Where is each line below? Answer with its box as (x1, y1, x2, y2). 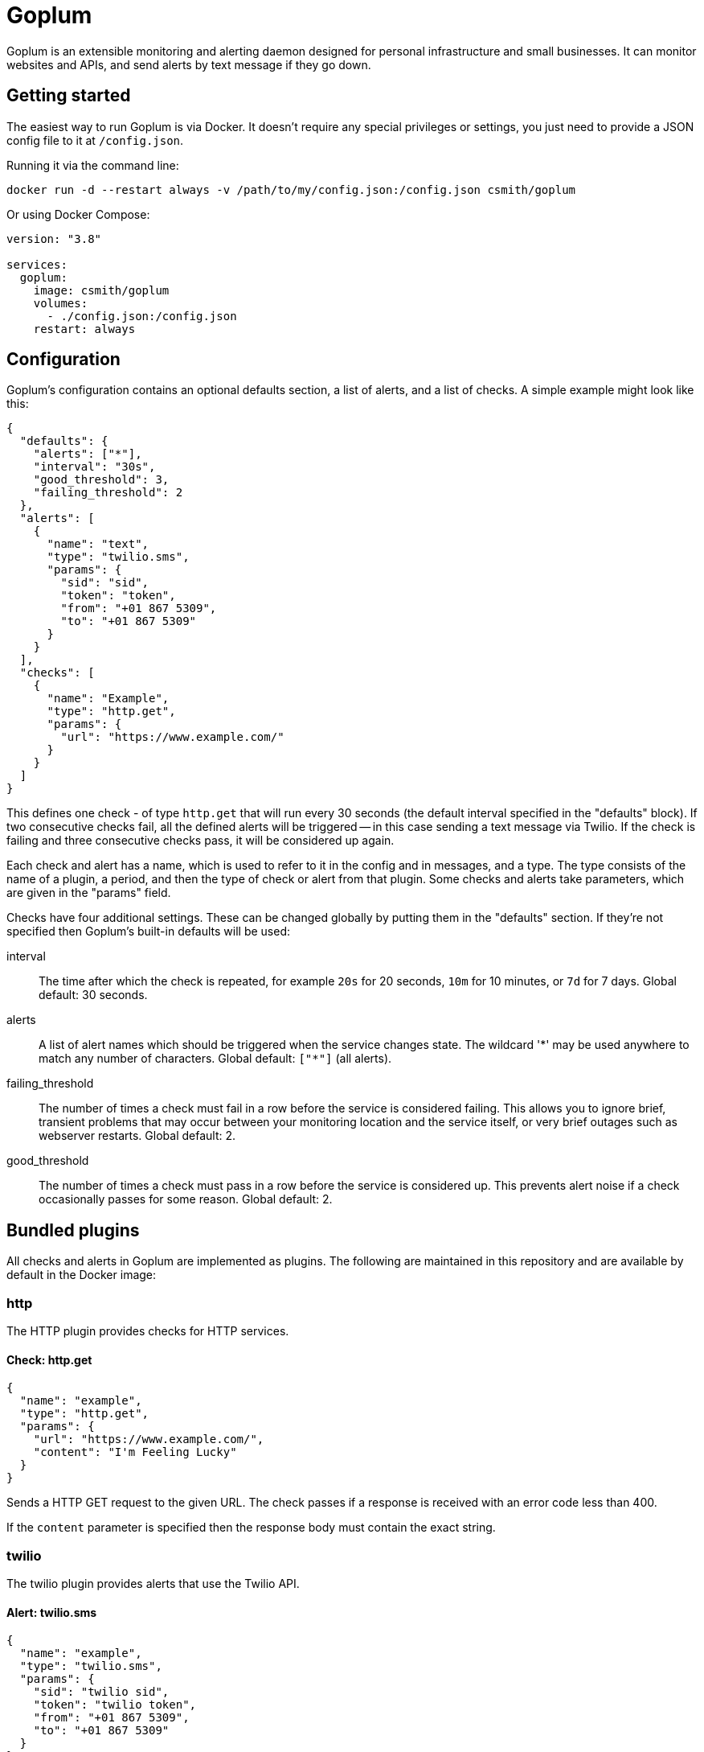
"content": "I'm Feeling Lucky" (33, 1446, 237, 1459)
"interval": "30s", (33, 460, 156, 474)
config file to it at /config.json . (6, 133, 184, 147)
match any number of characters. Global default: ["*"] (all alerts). (39, 1051, 392, 1066)
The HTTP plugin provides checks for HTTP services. (6, 1324, 289, 1339)
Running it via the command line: (6, 158, 179, 172)
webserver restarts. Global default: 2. (39, 1129, 236, 1143)
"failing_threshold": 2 (33, 486, 183, 500)
